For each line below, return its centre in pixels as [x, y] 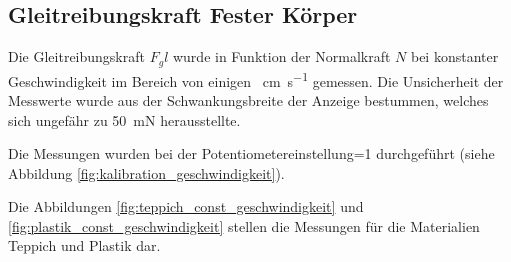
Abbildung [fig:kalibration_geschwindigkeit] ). [146, 172]
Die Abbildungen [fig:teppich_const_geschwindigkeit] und [186, 206]
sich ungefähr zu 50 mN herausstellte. [124, 119]
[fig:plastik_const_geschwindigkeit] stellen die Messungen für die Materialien [244, 225]
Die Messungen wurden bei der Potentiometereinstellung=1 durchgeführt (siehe [251, 153]
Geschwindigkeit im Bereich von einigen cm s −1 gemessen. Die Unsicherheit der [256, 79]
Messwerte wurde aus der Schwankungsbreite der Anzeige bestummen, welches [248, 99]
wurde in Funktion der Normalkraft [281, 56]
